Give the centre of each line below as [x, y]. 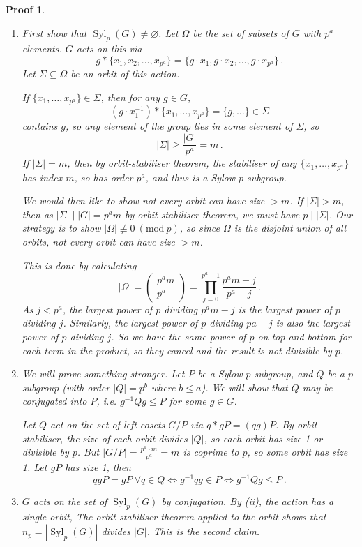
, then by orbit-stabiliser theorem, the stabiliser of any [182, 163]
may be [317, 387]
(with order [86, 387]
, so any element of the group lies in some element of [179, 126]
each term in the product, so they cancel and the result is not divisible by [177, 350]
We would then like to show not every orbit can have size [143, 201]
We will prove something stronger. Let [103, 374]
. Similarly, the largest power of [130, 323]
